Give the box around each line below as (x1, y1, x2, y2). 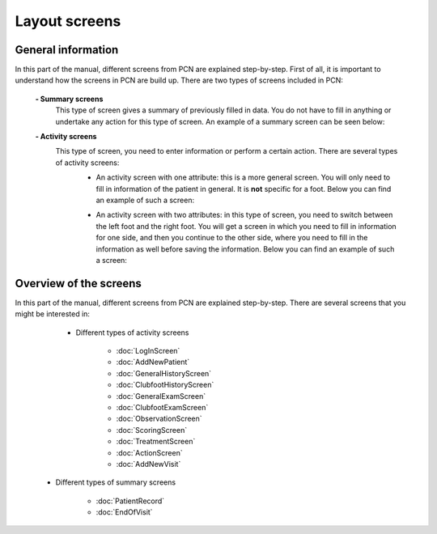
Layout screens (15, 12, 121, 30)
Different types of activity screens (75, 328, 189, 337)
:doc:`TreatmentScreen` (116, 437, 196, 447)
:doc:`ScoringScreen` (116, 425, 188, 434)
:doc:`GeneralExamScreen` (116, 391, 206, 400)
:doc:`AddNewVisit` (116, 459, 181, 468)
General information (15, 43, 119, 57)
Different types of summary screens (55, 477, 176, 487)
